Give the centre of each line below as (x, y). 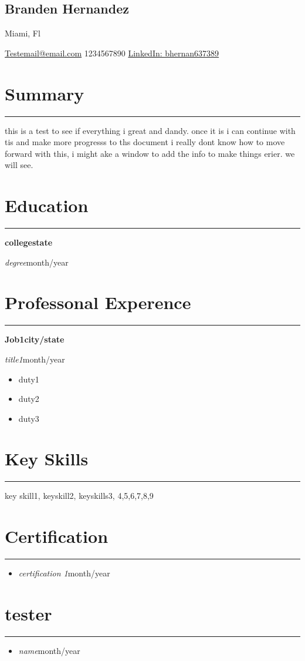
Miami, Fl (23, 33)
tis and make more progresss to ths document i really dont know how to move (145, 142)
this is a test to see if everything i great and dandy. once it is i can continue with (150, 130)
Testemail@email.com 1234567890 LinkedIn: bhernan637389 (112, 53)
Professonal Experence (98, 302)
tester (28, 613)
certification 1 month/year (64, 573)
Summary (45, 93)
